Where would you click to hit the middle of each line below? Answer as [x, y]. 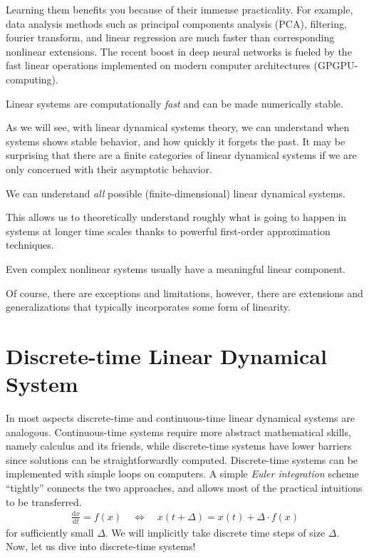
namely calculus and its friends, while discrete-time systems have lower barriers [179, 446]
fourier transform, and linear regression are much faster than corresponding [170, 37]
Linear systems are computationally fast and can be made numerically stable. [175, 103]
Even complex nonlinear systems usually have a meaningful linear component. [176, 268]
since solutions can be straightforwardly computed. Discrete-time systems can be [182, 459]
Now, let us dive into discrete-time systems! [101, 546]
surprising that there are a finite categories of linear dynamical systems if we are [181, 155]
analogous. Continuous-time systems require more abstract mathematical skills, [178, 432]
